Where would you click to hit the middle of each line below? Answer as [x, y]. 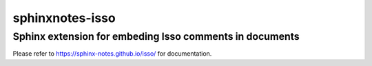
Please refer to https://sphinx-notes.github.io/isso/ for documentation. [112, 54]
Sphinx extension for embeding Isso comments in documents [156, 36]
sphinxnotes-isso [64, 18]
